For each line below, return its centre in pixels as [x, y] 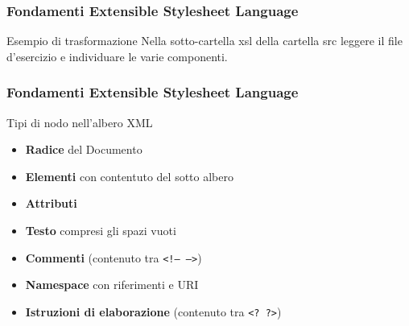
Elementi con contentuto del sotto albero [129, 176]
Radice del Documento [84, 149]
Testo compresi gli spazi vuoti [101, 230]
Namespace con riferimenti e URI [112, 285]
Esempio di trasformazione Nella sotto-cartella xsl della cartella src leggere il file [204, 41]
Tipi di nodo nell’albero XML [80, 122]
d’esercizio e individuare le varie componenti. [117, 56]
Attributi [51, 203]
